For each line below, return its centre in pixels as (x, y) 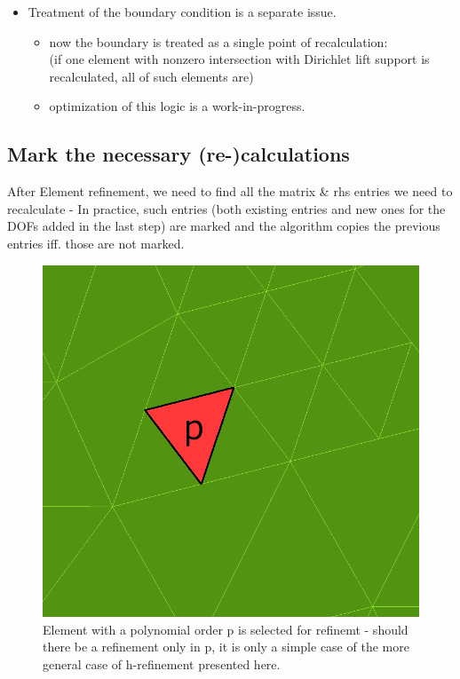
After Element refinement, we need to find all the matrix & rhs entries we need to (230, 191)
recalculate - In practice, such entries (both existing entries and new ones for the (226, 208)
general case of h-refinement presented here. (162, 663)
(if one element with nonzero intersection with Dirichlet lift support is (239, 59)
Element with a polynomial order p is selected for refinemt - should (226, 629)
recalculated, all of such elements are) (151, 76)
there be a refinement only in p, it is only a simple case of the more (226, 647)
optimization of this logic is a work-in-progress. (177, 106)
